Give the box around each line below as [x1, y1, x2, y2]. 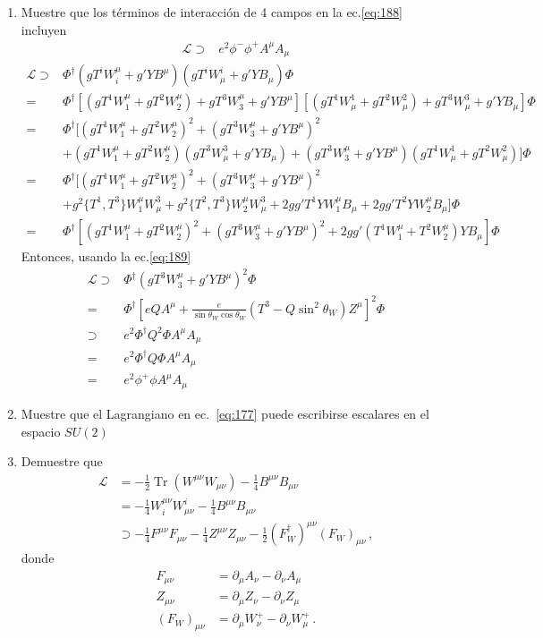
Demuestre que [21, 452, 103, 471]
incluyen [21, 20, 67, 38]
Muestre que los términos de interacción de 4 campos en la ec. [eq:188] [21, 3, 403, 21]
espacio [21, 421, 61, 440]
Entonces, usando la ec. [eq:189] [21, 247, 191, 266]
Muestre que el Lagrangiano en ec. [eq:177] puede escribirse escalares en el [21, 404, 429, 422]
